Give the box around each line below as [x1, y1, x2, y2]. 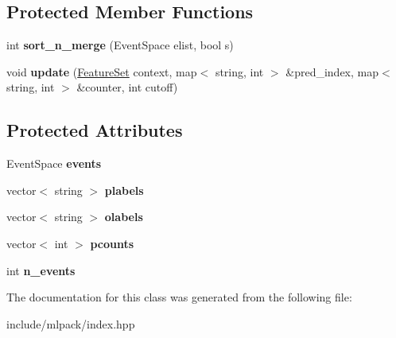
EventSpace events [6, 155, 102, 172]
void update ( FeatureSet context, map [6, 63, 197, 80]
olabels [104, 208, 143, 225]
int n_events [6, 262, 76, 278]
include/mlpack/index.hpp [6, 315, 135, 332]
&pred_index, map [285, 63, 379, 80]
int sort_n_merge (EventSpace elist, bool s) [6, 37, 234, 53]
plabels [104, 181, 144, 198]
